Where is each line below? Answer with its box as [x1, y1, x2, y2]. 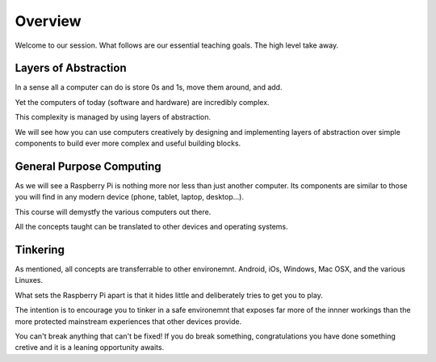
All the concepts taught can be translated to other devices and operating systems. [15, 222, 288, 232]
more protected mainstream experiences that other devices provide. [15, 316, 242, 326]
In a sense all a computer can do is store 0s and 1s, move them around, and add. [15, 82, 283, 92]
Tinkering [15, 242, 65, 256]
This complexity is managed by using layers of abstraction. [15, 112, 212, 122]
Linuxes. [15, 276, 44, 285]
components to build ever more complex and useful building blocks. [15, 138, 241, 149]
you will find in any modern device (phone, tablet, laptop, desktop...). [15, 192, 244, 202]
